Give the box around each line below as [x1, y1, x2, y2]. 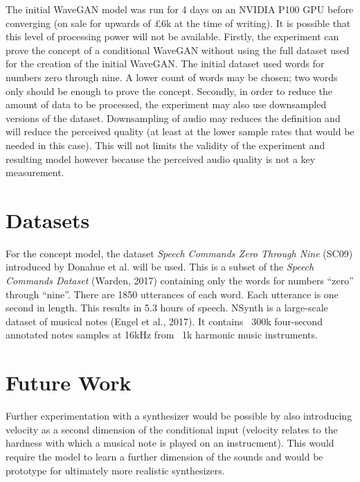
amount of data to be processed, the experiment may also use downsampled [6, 97, 327, 112]
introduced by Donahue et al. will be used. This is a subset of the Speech [6, 259, 314, 274]
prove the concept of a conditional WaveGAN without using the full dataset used [6, 42, 350, 57]
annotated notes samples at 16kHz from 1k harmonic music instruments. [6, 327, 318, 342]
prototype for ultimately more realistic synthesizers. [6, 463, 225, 477]
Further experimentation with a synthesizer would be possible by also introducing [6, 408, 352, 423]
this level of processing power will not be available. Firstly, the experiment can [6, 29, 339, 44]
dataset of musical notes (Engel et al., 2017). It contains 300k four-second [6, 313, 323, 328]
